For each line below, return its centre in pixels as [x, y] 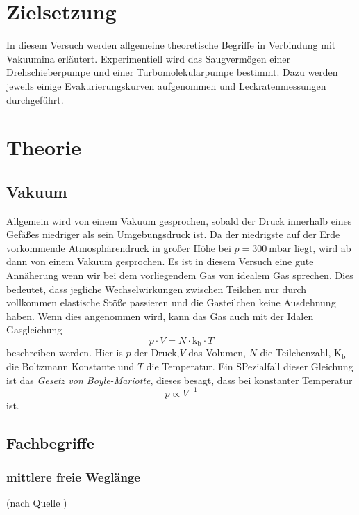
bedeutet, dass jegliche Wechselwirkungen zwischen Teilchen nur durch [157, 288]
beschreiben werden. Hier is [65, 352]
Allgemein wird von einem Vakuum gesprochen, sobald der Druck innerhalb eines [179, 220]
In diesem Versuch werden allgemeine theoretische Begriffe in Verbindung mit [171, 45]
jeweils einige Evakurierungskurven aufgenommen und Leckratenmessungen [166, 85]
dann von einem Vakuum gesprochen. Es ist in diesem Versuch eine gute [160, 261]
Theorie [44, 147]
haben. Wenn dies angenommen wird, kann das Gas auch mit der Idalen [160, 316]
